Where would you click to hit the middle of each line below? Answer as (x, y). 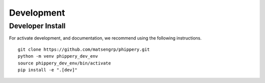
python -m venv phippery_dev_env (58, 56)
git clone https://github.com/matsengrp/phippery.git (84, 49)
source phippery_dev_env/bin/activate (65, 63)
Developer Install (37, 26)
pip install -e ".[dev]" (48, 70)
